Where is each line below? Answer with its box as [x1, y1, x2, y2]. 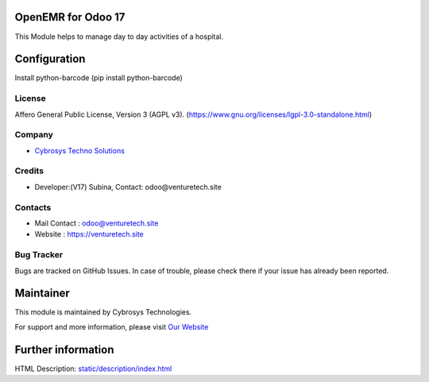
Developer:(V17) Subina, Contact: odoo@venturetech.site [34, 182, 222, 191]
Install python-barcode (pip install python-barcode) [14, 73, 183, 83]
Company [14, 129, 53, 141]
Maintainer [14, 287, 71, 300]
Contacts [14, 202, 52, 213]
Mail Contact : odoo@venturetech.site [34, 218, 159, 228]
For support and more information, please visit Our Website [14, 322, 209, 331]
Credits [14, 165, 44, 176]
